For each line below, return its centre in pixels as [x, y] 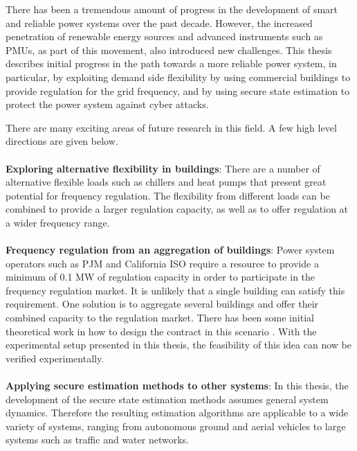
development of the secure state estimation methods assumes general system [167, 399]
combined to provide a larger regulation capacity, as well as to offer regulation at [177, 209]
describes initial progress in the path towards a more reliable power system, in [171, 63]
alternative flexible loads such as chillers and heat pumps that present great [166, 182]
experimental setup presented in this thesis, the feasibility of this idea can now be [178, 345]
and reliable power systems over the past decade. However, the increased [159, 23]
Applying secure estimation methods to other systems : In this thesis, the [177, 386]
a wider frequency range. [58, 222]
